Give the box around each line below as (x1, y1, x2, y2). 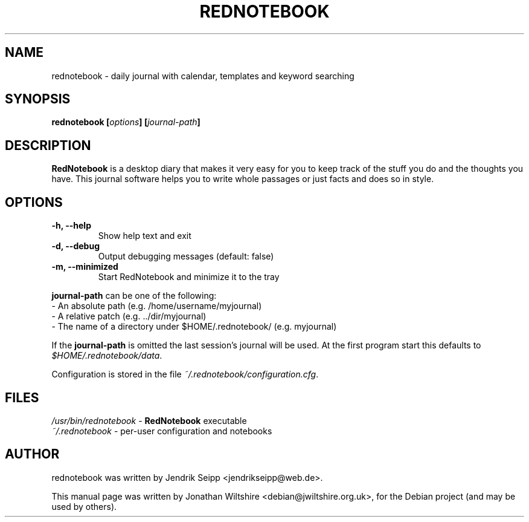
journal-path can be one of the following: (51, 290, 217, 301)
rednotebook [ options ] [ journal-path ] (51, 117, 200, 128)
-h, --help (51, 220, 91, 231)
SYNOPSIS (5, 91, 71, 107)
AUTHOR (5, 446, 60, 462)
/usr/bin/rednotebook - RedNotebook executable (51, 415, 247, 426)
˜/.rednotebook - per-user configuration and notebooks (51, 425, 272, 436)
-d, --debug (51, 241, 100, 252)
